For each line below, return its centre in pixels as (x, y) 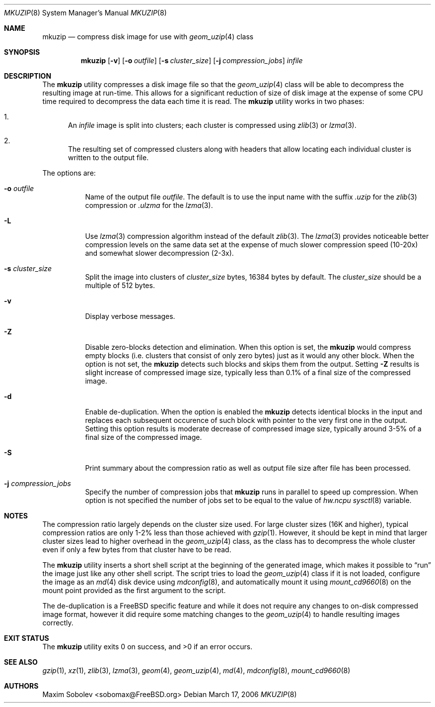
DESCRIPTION (28, 76)
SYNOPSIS (22, 52)
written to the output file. (109, 157)
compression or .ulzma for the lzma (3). (149, 205)
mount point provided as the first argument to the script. (134, 590)
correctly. (58, 623)
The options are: (69, 173)
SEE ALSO (21, 662)
